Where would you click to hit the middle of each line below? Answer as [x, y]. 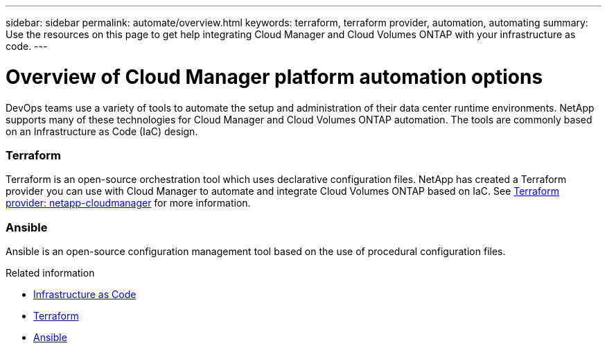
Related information [50, 273]
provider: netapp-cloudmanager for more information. [128, 203]
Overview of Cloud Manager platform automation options [274, 77]
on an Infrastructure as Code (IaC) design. [102, 131]
